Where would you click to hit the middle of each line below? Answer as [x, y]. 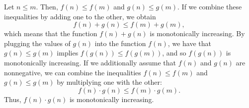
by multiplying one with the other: [109, 82]
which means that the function [51, 33]
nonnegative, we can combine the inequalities [73, 72]
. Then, [47, 6]
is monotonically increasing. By [197, 33]
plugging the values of [37, 43]
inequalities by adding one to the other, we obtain [80, 16]
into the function [120, 43]
